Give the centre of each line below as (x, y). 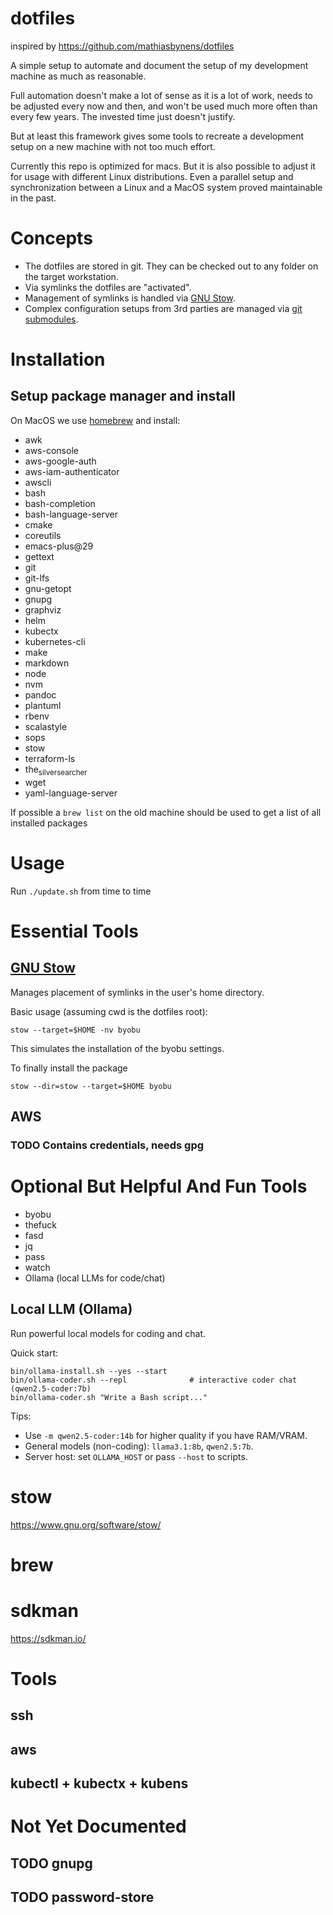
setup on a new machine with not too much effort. (113, 146)
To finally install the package (69, 1068)
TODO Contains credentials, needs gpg (107, 1145)
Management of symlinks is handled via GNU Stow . (130, 298)
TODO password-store (82, 1897)
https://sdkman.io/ (48, 1638)
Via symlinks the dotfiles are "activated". (108, 287)
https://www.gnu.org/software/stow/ (86, 1524)
